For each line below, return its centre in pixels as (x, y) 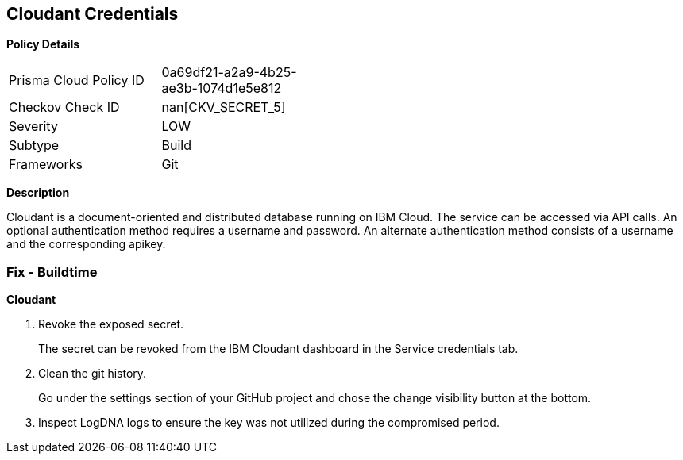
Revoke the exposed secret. (111, 324)
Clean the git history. (93, 374)
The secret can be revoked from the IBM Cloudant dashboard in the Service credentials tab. (278, 349)
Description (38, 193)
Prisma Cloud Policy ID (77, 80)
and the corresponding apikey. (86, 244)
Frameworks (46, 165)
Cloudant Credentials (93, 14)
